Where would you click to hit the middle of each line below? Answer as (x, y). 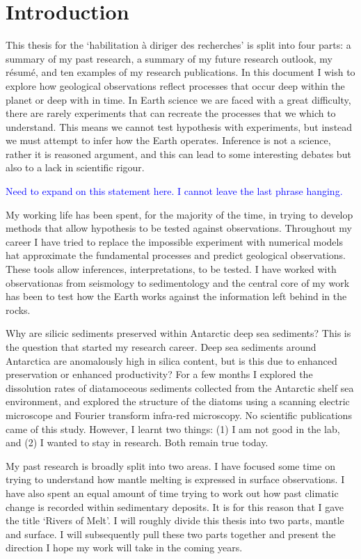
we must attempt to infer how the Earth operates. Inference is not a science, (168, 140)
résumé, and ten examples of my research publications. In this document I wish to (180, 72)
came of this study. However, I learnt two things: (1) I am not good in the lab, (173, 428)
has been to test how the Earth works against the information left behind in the (176, 296)
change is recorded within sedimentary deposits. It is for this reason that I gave (175, 506)
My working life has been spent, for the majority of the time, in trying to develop (179, 214)
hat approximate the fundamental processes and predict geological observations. (176, 255)
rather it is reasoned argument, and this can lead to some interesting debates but (178, 153)
